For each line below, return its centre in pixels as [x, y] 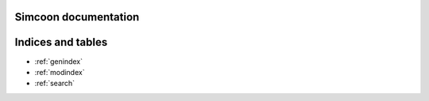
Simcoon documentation [77, 17]
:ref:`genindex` [59, 61]
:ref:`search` [55, 84]
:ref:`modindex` [60, 72]
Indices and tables [61, 42]
